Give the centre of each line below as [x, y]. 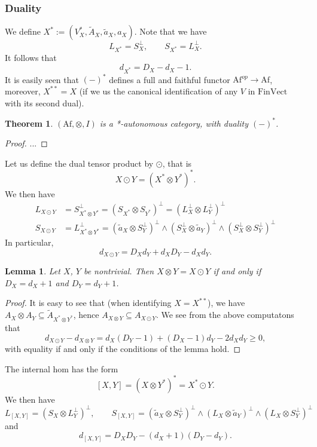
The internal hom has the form [62, 368]
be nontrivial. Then [119, 271]
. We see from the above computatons [225, 315]
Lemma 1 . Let [33, 271]
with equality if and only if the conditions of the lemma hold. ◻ [123, 348]
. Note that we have [170, 31]
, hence [86, 315]
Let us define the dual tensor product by [79, 163]
